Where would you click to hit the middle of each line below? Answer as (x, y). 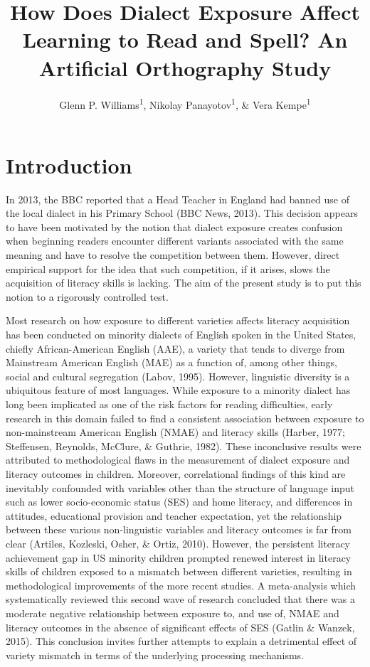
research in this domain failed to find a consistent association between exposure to (185, 418)
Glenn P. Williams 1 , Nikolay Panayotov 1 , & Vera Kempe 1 (185, 103)
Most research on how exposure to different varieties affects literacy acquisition (178, 320)
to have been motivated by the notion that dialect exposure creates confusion (174, 226)
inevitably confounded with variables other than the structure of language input (180, 487)
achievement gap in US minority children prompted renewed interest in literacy (179, 557)
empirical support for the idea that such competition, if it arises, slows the (168, 268)
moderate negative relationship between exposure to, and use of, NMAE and (173, 613)
